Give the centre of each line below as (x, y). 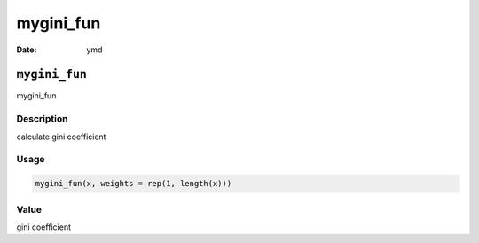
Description (42, 119)
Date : (27, 50)
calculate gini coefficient (61, 137)
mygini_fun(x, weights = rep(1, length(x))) (133, 184)
